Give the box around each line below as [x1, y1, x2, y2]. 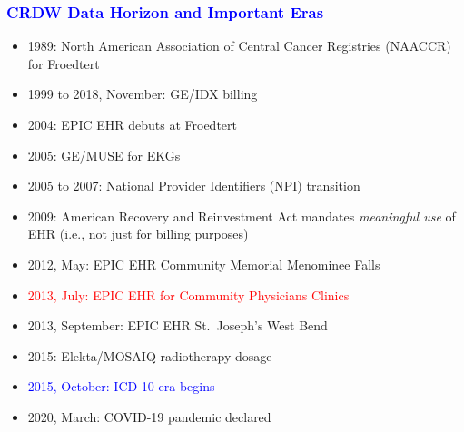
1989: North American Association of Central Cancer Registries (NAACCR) [27, 36, 451, 55]
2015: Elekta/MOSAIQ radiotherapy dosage [27, 346, 272, 365]
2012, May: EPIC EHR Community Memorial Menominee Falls [27, 254, 380, 273]
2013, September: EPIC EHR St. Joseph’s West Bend [27, 316, 328, 335]
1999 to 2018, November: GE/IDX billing [27, 84, 258, 103]
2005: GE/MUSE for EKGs [27, 145, 181, 164]
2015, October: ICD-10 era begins [27, 377, 215, 396]
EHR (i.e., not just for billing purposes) [27, 224, 249, 243]
